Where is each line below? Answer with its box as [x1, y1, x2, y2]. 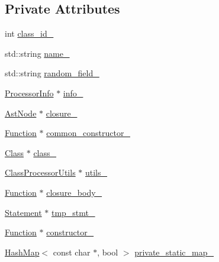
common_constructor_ [46, 127, 130, 139]
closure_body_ [46, 186, 102, 198]
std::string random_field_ [5, 67, 99, 79]
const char [53, 245, 91, 258]
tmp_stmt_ [51, 206, 95, 218]
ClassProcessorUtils [5, 166, 76, 179]
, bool [97, 245, 118, 258]
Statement [5, 206, 42, 218]
